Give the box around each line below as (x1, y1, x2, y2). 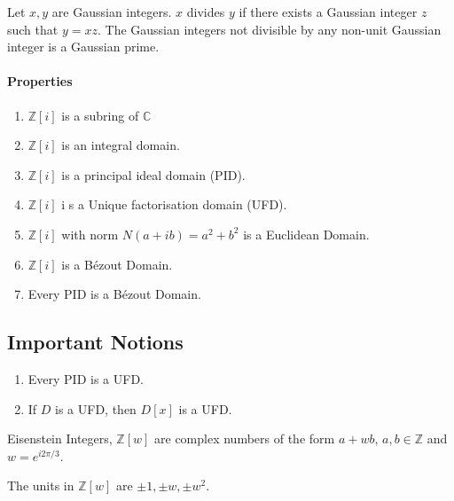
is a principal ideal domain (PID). (61, 165, 246, 184)
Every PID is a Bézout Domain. (27, 285, 201, 303)
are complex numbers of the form (154, 429, 335, 448)
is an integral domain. (61, 136, 180, 154)
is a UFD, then (55, 399, 137, 418)
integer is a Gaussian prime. (7, 37, 160, 56)
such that (7, 20, 59, 38)
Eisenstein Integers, (7, 429, 113, 448)
